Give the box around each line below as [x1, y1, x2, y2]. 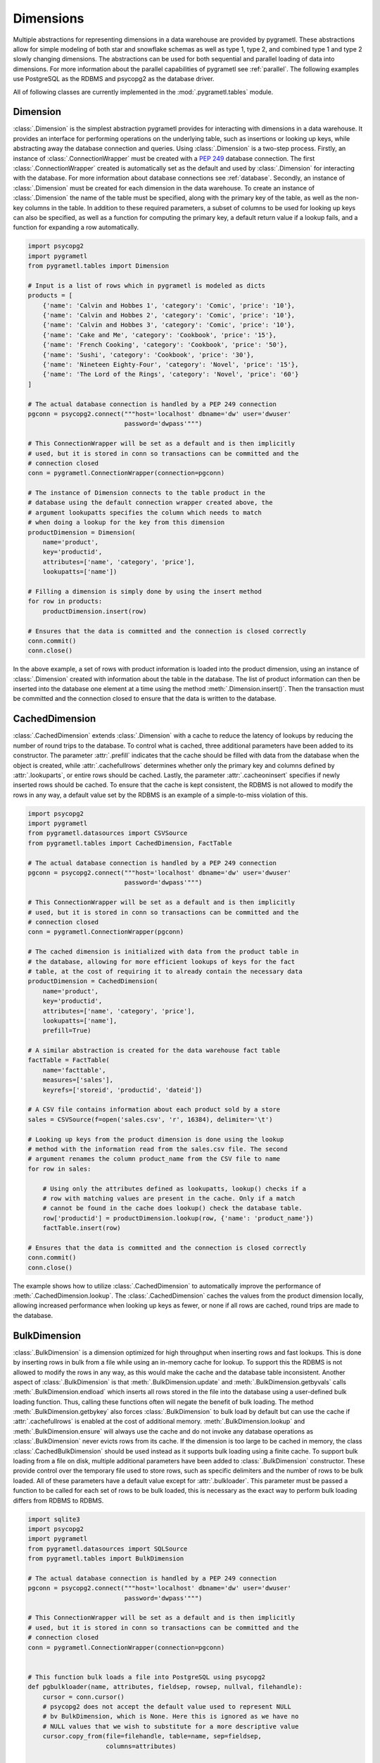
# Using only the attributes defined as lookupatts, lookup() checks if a [42, 1185, 306, 1192]
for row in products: [27, 597, 103, 606]
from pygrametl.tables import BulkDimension [27, 1555, 184, 1563]
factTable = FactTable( [27, 1056, 110, 1064]
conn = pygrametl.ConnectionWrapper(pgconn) [27, 928, 184, 936]
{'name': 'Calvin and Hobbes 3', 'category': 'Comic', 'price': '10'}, [42, 321, 296, 329]
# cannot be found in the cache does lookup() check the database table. [42, 1204, 303, 1212]
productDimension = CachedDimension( [27, 977, 158, 985]
